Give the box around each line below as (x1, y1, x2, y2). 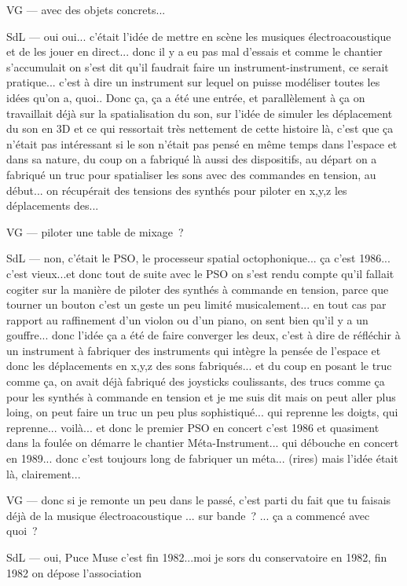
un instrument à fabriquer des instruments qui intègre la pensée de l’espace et (6, 342, 381, 358)
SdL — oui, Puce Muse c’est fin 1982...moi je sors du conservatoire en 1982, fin (6, 549, 387, 565)
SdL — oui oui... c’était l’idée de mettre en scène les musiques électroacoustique (6, 27, 391, 44)
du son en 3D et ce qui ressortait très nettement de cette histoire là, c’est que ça (6, 120, 394, 137)
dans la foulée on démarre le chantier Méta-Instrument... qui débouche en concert (6, 434, 399, 451)
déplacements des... (6, 197, 99, 214)
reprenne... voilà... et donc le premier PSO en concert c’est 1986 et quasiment (6, 419, 379, 435)
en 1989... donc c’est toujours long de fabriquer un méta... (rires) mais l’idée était (6, 450, 398, 467)
